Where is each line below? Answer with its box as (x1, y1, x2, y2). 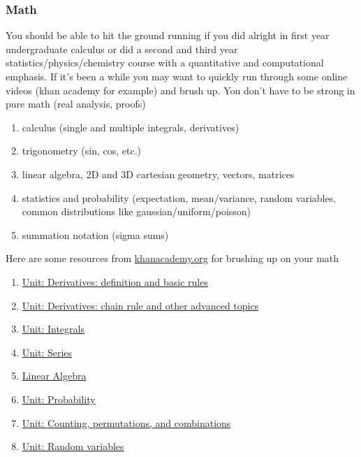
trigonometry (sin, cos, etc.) (22, 143, 141, 158)
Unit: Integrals (22, 321, 84, 336)
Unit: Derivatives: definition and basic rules (22, 274, 208, 289)
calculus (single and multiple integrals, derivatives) (22, 119, 240, 134)
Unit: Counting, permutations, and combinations (22, 415, 231, 430)
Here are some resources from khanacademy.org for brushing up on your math (6, 251, 339, 266)
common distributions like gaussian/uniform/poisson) (22, 204, 251, 219)
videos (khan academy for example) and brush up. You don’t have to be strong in (6, 82, 355, 97)
